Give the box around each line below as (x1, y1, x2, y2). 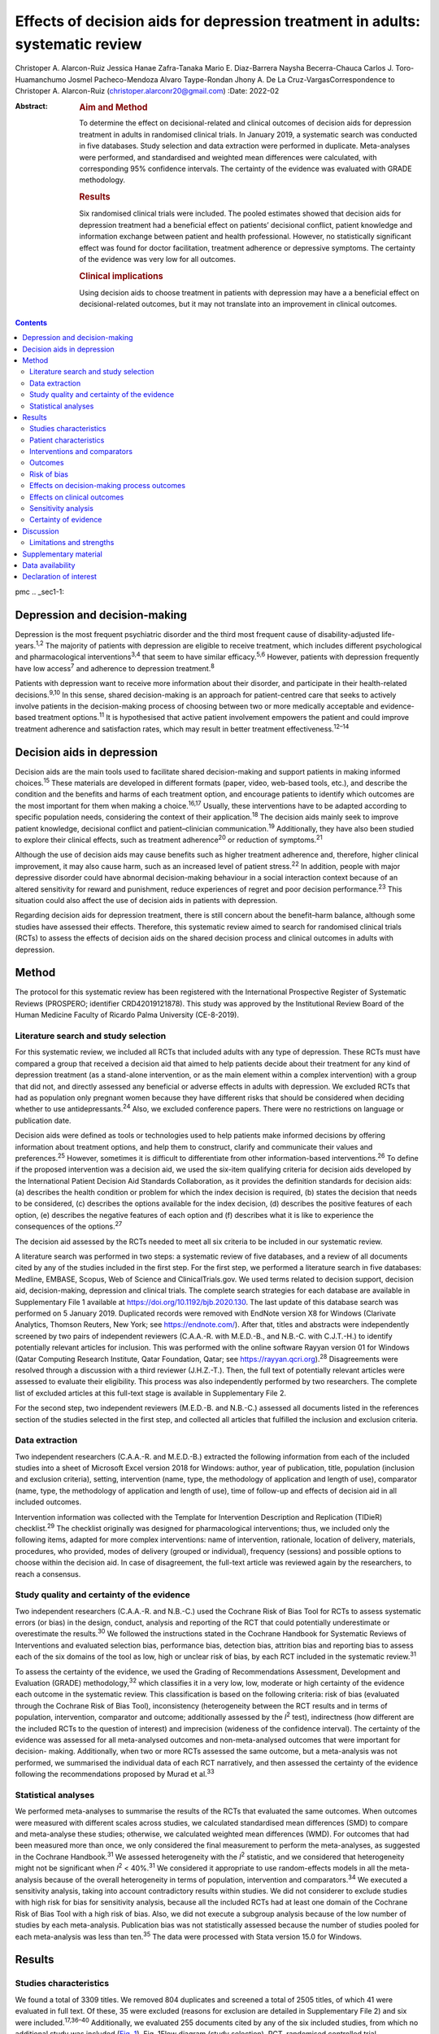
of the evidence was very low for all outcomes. (79, 254, 236, 264)
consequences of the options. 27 (15, 1220, 123, 1232)
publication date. (15, 1115, 72, 1125)
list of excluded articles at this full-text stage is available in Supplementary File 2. (15, 1388, 286, 1398)
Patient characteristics (29, 435, 105, 445)
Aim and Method (79, 102, 148, 113)
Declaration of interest (22, 572, 98, 582)
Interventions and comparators (29, 447, 133, 456)
